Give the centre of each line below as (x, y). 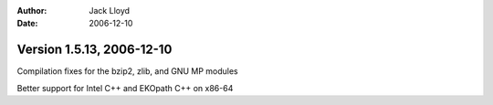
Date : (27, 24)
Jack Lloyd (110, 10)
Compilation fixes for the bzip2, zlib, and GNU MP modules (127, 71)
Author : (32, 10)
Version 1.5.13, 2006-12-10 (94, 50)
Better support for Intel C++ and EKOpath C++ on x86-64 (125, 88)
